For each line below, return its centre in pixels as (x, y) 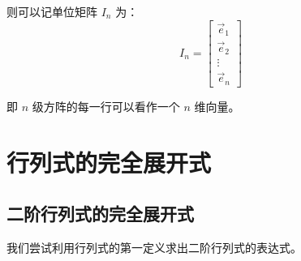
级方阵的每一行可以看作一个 (106, 106)
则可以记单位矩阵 (52, 11)
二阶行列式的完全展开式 (100, 214)
